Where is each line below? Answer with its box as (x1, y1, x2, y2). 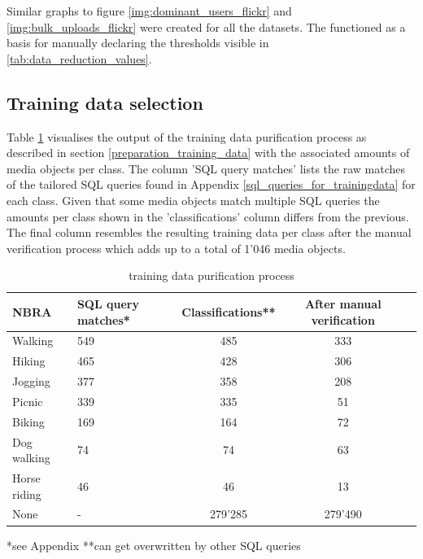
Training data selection (7, 90, 203, 115)
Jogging (12, 373, 50, 390)
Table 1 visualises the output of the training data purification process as (7, 128, 367, 145)
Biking (12, 413, 45, 430)
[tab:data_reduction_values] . (7, 50, 152, 67)
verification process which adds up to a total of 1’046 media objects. (7, 239, 346, 256)
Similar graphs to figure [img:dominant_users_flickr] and (7, 2, 292, 19)
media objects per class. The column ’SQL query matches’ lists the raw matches (7, 159, 405, 177)
